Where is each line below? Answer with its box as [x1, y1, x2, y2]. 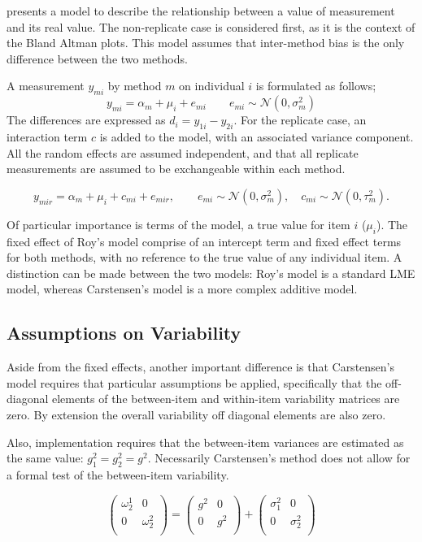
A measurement [7, 77, 85, 94]
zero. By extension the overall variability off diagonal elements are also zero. [7, 405, 386, 423]
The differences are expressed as [7, 111, 166, 128]
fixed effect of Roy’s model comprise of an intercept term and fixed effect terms [7, 232, 402, 249]
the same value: [7, 449, 84, 466]
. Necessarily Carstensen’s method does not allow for [147, 449, 411, 466]
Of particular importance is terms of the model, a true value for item [7, 215, 350, 232]
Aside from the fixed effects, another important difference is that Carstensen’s [7, 358, 395, 375]
